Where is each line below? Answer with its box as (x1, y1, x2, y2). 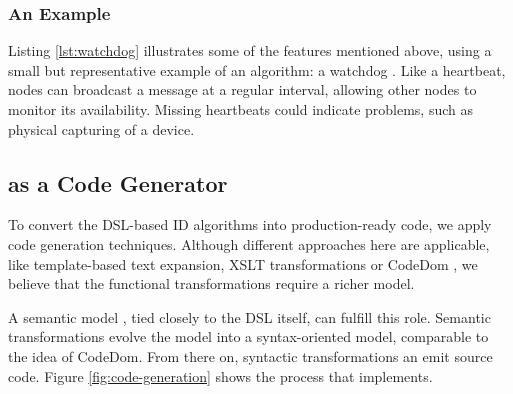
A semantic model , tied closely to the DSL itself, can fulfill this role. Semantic (8, 306, 491, 327)
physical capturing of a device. (8, 118, 195, 139)
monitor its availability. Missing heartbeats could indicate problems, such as (8, 99, 474, 119)
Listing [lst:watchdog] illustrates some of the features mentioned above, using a (8, 40, 492, 61)
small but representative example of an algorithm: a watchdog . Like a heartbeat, (8, 59, 506, 80)
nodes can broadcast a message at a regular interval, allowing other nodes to (8, 79, 477, 100)
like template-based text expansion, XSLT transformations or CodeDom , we (8, 253, 478, 274)
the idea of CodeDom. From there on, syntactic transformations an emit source (8, 345, 493, 366)
